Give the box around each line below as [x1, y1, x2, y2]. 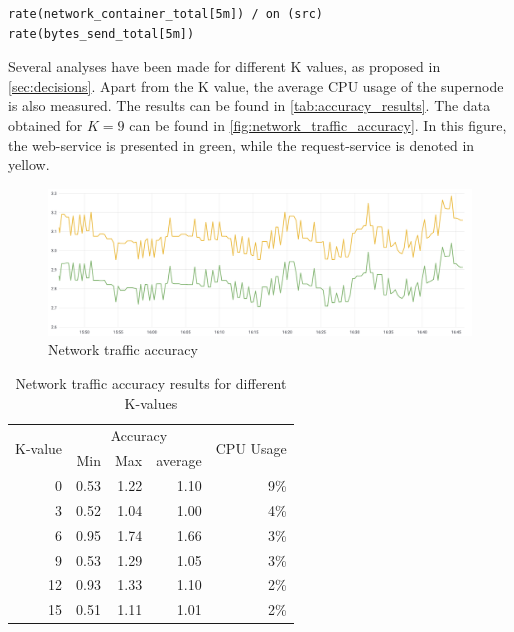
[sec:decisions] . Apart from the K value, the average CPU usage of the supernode [8, 75, 504, 96]
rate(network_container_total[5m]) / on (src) [8, 7, 323, 21]
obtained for [8, 114, 83, 135]
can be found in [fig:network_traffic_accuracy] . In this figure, [129, 114, 507, 135]
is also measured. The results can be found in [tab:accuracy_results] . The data [8, 95, 491, 116]
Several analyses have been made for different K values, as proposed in [8, 56, 441, 77]
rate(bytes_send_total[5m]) [8, 26, 195, 41]
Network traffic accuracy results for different [15, 372, 287, 393]
